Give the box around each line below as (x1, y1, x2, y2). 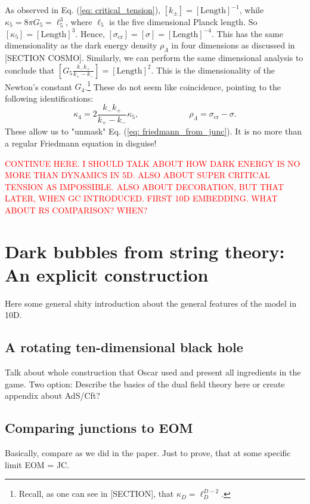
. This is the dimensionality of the (151, 63, 275, 76)
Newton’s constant (5, 80, 72, 93)
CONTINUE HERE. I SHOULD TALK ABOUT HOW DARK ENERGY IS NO (5, 157, 300, 169)
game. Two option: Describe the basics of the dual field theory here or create (5, 377, 285, 390)
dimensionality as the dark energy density (5, 39, 157, 51)
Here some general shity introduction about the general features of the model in (5, 297, 297, 309)
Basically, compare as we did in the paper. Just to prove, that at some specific (5, 447, 291, 459)
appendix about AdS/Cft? (5, 389, 100, 402)
